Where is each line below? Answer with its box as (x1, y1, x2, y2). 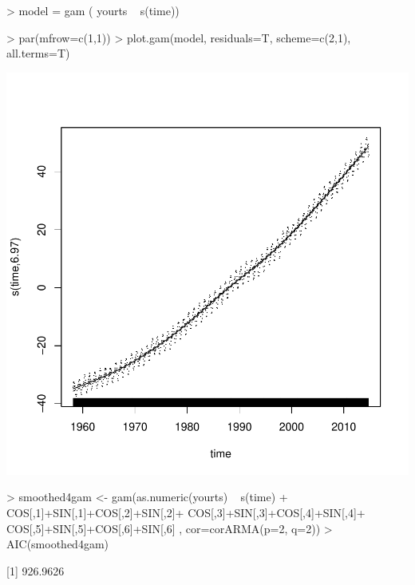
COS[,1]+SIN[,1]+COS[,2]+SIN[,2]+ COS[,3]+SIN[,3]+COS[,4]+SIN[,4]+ (6, 504, 366, 520)
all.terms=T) (6, 45, 70, 61)
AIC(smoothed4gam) (6, 536, 109, 552)
